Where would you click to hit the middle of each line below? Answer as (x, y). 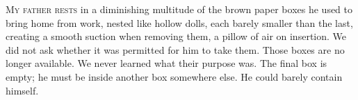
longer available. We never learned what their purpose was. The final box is (166, 63)
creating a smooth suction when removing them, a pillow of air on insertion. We (176, 36)
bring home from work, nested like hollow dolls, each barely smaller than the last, (179, 22)
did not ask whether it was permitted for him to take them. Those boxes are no (175, 49)
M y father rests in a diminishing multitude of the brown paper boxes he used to (179, 9)
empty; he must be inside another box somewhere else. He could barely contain (174, 76)
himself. (22, 90)
